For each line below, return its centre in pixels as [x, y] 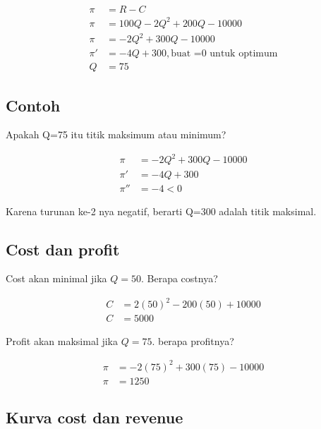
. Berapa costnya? [179, 278]
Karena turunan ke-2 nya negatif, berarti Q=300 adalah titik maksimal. [161, 211]
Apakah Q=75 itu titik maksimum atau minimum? [116, 134]
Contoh [33, 105]
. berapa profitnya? [193, 340]
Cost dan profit [63, 249]
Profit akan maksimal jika [62, 340]
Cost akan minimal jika [56, 278]
